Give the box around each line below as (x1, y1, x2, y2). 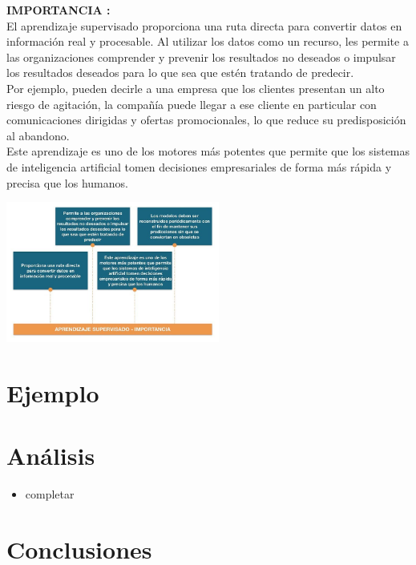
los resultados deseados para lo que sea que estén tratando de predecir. (6, 64, 354, 81)
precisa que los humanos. (6, 174, 128, 191)
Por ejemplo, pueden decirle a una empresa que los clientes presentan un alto (6, 79, 385, 96)
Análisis (6, 439, 95, 472)
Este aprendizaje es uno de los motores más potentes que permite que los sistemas (6, 143, 410, 159)
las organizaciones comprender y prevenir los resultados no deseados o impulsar (6, 48, 396, 65)
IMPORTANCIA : (6, 2, 111, 18)
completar (25, 486, 75, 502)
